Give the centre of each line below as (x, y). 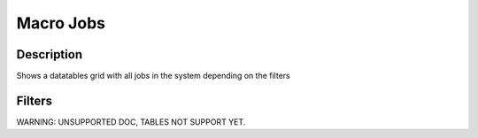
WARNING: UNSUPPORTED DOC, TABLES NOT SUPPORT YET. (131, 122)
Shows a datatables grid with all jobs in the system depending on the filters (154, 76)
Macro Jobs (61, 23)
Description (50, 54)
